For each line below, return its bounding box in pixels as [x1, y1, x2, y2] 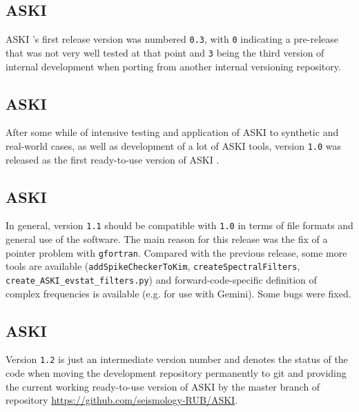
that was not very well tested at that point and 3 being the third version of [6, 45, 324, 59]
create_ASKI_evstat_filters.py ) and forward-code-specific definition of [6, 272, 317, 286]
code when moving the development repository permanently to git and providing [6, 366, 347, 380]
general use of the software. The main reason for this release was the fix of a [6, 232, 328, 246]
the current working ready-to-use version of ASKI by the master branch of [6, 379, 320, 393]
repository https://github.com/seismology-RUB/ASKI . [6, 393, 238, 407]
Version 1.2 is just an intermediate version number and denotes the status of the [6, 352, 348, 366]
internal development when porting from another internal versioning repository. [6, 59, 341, 73]
